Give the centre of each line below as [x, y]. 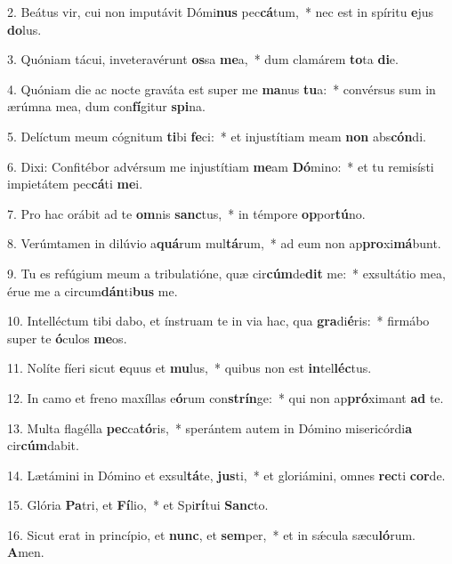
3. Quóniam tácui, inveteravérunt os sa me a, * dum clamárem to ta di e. [203, 59]
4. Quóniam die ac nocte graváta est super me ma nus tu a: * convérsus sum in [222, 89]
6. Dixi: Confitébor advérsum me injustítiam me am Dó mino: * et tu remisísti [221, 166]
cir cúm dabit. [43, 445]
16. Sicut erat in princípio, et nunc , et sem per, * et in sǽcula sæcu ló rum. [211, 534]
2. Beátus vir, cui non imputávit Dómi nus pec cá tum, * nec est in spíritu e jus [221, 12]
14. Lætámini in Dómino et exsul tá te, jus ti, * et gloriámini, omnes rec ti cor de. [226, 475]
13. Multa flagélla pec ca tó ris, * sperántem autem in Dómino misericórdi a [210, 427]
